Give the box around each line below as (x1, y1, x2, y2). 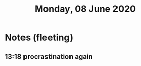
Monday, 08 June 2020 (34, 3, 136, 15)
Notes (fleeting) (5, 32, 74, 43)
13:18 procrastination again (5, 52, 93, 61)
